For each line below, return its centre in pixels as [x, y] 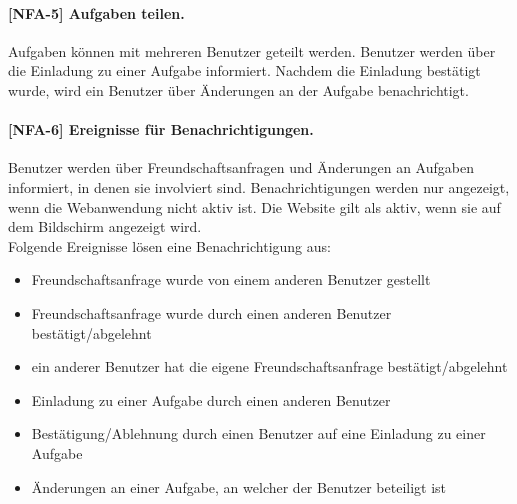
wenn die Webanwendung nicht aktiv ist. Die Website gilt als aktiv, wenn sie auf [254, 206]
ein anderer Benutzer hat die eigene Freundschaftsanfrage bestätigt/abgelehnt [269, 366]
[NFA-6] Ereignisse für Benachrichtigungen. [161, 129]
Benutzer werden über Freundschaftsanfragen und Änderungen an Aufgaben [241, 167]
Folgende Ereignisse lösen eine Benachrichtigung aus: [169, 245]
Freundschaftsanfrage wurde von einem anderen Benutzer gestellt [231, 279]
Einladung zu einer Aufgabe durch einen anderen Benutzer [211, 399]
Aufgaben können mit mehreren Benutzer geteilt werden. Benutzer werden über [252, 50]
